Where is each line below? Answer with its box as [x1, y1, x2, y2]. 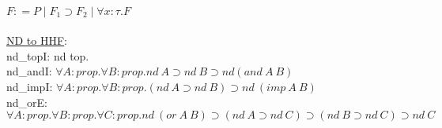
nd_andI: [6, 63, 52, 79]
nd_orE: [6, 93, 47, 110]
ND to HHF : [6, 32, 68, 49]
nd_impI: [6, 78, 53, 94]
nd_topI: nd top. [6, 47, 89, 64]
